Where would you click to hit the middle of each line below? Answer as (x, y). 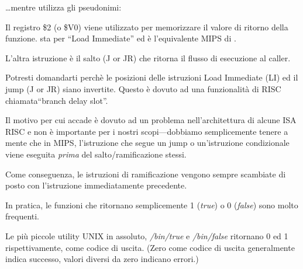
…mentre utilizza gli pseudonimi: (63, 7)
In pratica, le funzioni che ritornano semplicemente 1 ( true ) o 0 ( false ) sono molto (152, 205)
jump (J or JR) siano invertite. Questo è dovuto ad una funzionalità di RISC (143, 88)
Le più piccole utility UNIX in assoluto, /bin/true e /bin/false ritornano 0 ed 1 (147, 235)
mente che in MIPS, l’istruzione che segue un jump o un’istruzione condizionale (147, 143)
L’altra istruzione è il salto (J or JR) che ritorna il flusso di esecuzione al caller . (148, 57)
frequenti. (23, 216)
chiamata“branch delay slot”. (57, 100)
